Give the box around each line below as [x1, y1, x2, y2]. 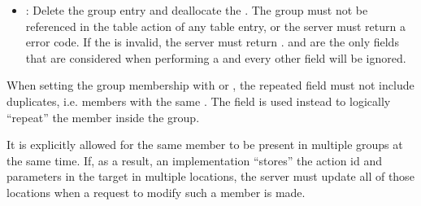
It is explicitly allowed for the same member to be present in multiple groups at [7, 136, 403, 153]
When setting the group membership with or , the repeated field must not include [7, 77, 414, 94]
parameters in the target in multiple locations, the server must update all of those [7, 168, 414, 185]
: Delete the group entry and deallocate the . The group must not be [25, 2, 368, 18]
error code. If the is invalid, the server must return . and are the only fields [25, 33, 399, 50]
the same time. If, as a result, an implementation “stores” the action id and [7, 151, 383, 169]
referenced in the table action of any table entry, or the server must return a [25, 17, 406, 34]
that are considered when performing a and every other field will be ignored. [25, 49, 406, 66]
